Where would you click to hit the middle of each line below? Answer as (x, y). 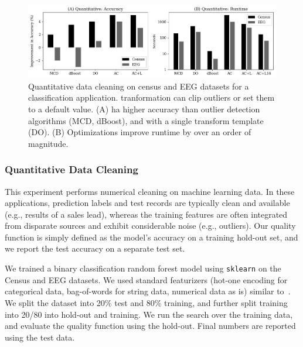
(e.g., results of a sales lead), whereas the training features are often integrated (146, 214)
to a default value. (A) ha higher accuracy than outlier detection (144, 109)
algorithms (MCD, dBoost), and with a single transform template (146, 120)
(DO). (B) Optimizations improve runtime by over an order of (140, 132)
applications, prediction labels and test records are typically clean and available (147, 203)
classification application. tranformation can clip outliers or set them (151, 97)
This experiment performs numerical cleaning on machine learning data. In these (150, 191)
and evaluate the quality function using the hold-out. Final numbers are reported (150, 326)
